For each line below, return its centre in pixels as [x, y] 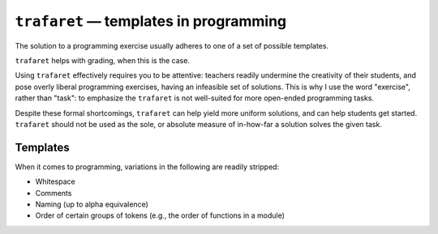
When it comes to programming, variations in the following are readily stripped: [147, 167]
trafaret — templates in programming [151, 21]
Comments [54, 193]
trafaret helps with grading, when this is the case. [103, 60]
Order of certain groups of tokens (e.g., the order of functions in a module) [160, 215]
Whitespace [56, 181]
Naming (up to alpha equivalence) [92, 204]
